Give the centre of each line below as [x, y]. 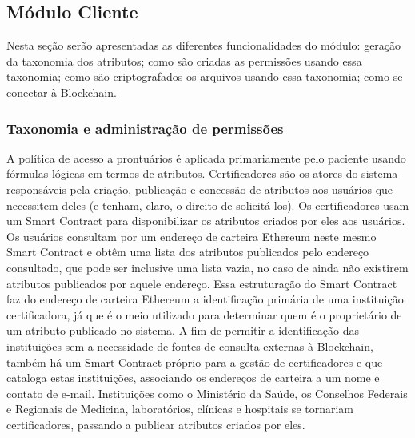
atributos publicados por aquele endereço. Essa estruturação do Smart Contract [202, 283]
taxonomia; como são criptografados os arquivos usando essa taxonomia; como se [205, 76]
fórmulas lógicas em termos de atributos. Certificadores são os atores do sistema [202, 173]
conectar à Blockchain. [62, 92]
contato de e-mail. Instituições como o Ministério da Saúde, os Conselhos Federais [207, 393]
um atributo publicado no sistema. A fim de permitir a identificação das [183, 330]
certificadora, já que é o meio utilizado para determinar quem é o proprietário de [204, 314]
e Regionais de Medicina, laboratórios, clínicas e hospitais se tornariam [180, 409]
